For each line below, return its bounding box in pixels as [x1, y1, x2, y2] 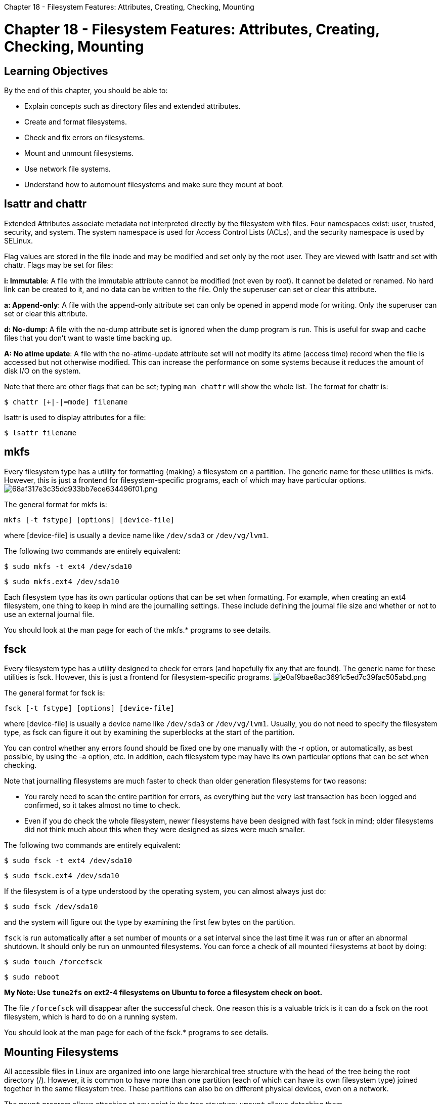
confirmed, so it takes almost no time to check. [24, 801, 181, 810]
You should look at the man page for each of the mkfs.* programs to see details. [4, 625, 271, 634]
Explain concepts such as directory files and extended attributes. [24, 101, 241, 110]
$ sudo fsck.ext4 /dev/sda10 [4, 872, 119, 880]
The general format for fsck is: [4, 688, 105, 698]
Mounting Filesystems [4, 1045, 119, 1058]
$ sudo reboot [4, 973, 60, 982]
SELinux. [4, 236, 33, 245]
